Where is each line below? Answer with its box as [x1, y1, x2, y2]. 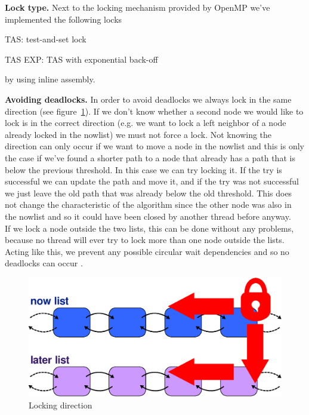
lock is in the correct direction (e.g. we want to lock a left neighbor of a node [5, 116, 286, 129]
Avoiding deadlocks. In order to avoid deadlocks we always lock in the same [5, 93, 292, 105]
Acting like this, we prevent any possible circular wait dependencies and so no [5, 245, 289, 257]
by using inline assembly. [5, 73, 95, 85]
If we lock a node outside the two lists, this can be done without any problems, [5, 222, 294, 234]
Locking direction [29, 398, 92, 411]
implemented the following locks [5, 13, 122, 25]
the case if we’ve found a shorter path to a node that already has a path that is [5, 151, 295, 164]
